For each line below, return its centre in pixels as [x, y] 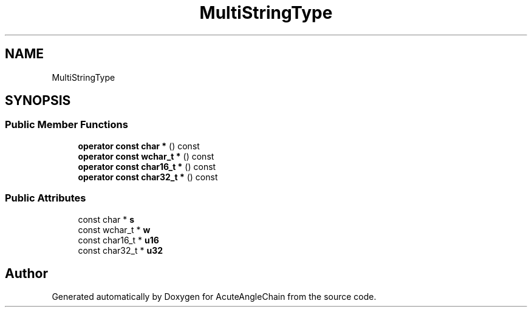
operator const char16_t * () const [147, 166]
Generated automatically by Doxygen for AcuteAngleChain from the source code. [214, 297]
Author [26, 273]
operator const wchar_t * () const [146, 156]
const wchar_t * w [114, 229]
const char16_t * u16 [118, 240]
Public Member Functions [66, 125]
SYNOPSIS [38, 101]
